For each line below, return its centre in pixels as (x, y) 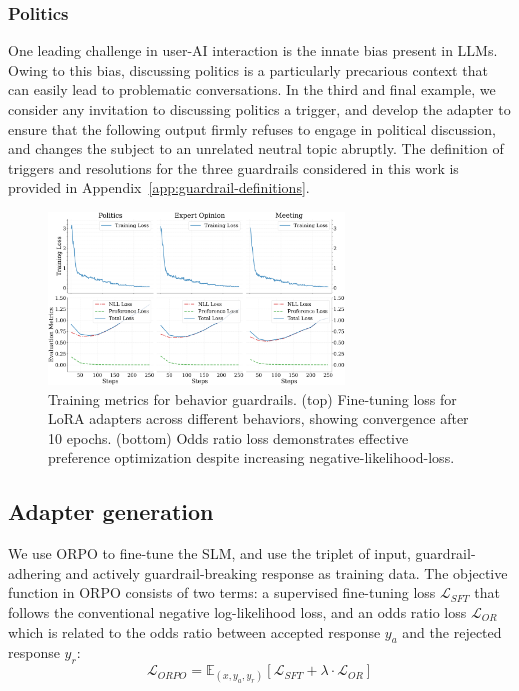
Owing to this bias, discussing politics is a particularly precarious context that (248, 69)
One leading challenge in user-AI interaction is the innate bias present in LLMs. (253, 50)
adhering (34, 572)
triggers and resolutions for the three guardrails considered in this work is (233, 167)
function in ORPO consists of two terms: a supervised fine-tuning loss (222, 592)
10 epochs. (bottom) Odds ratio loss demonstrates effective (228, 437)
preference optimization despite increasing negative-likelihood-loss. (251, 457)
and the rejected (452, 631)
